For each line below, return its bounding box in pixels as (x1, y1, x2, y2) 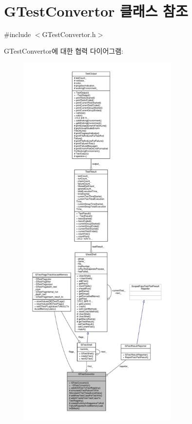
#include (4, 29, 31, 39)
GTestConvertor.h (42, 29, 96, 39)
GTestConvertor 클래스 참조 (4, 1, 188, 21)
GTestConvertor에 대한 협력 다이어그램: (4, 45, 123, 56)
